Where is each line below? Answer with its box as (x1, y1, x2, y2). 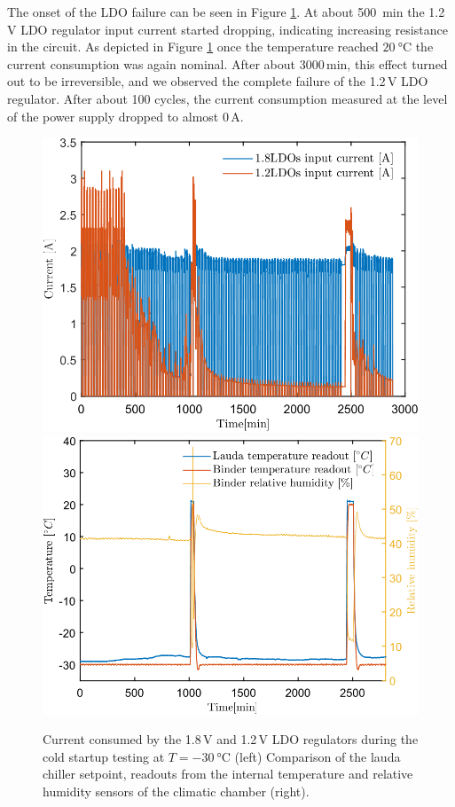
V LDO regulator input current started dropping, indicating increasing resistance (7, 20, 448, 38)
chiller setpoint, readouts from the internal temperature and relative (43, 764, 413, 783)
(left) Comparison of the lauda (234, 747, 401, 765)
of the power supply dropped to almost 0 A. (7, 106, 244, 125)
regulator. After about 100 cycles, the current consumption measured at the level (7, 89, 448, 107)
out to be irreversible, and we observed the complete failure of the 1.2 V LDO (7, 72, 428, 90)
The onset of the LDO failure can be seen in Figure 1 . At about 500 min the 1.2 (7, 3, 445, 20)
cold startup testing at (43, 747, 165, 765)
